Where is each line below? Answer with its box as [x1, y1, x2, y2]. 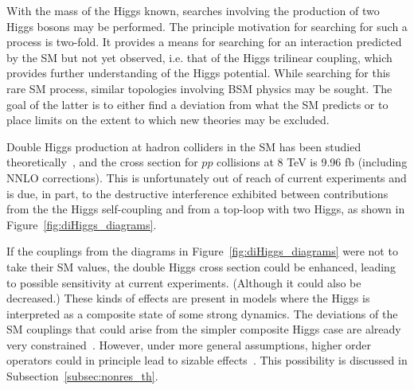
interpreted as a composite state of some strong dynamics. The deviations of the [6, 305, 398, 322]
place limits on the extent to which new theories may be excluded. [6, 111, 330, 128]
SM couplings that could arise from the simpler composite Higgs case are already [6, 321, 401, 337]
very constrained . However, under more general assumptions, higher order [6, 336, 372, 353]
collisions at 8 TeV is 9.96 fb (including [217, 154, 408, 170]
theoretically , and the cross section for [6, 154, 198, 170]
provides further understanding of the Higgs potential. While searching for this [6, 64, 391, 81]
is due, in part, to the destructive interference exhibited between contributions [6, 185, 389, 201]
